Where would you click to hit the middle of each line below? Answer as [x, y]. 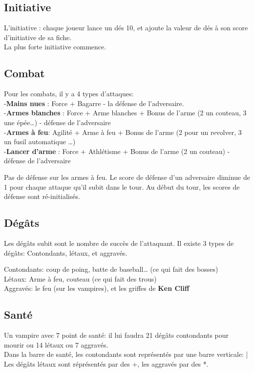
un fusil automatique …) [40, 142]
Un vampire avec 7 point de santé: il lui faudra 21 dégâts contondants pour [116, 335]
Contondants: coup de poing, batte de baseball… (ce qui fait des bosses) [111, 269]
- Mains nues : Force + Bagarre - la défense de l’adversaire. [94, 103]
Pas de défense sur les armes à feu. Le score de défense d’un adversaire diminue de [127, 177]
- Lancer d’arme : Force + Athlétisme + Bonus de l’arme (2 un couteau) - [117, 151]
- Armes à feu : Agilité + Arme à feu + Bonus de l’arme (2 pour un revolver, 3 [123, 132]
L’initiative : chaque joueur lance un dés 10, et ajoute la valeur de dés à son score [126, 28]
